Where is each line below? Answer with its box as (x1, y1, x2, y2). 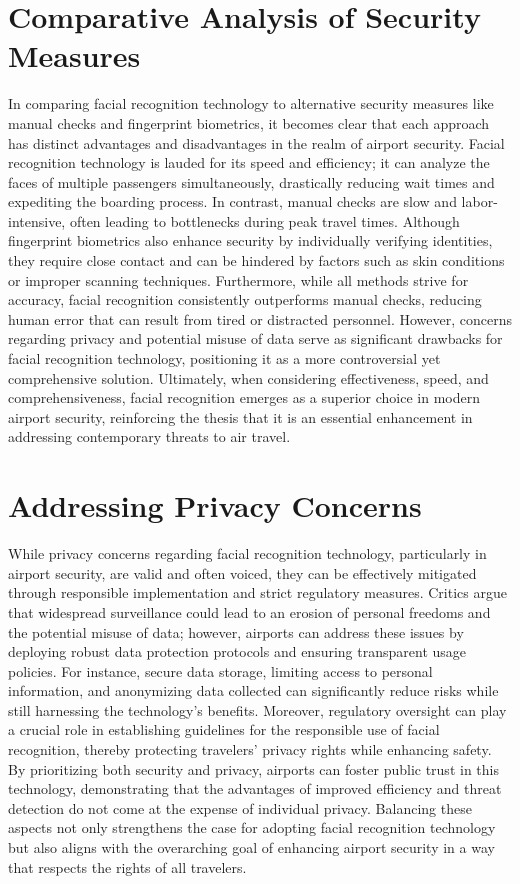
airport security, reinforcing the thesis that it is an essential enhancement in (8, 406, 473, 427)
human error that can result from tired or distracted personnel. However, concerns (8, 308, 512, 329)
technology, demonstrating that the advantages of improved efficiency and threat (8, 778, 502, 799)
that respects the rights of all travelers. (8, 856, 247, 877)
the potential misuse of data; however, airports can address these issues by (8, 621, 464, 642)
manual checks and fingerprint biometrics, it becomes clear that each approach (8, 112, 490, 133)
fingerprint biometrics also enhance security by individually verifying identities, (8, 230, 493, 251)
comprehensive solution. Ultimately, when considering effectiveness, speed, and (8, 367, 489, 388)
